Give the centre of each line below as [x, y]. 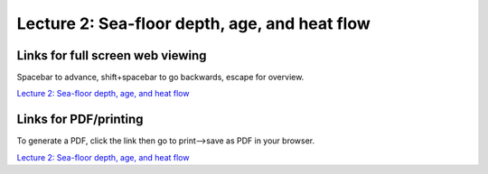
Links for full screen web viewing [112, 55]
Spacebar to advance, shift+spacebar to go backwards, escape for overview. [160, 78]
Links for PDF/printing [80, 119]
